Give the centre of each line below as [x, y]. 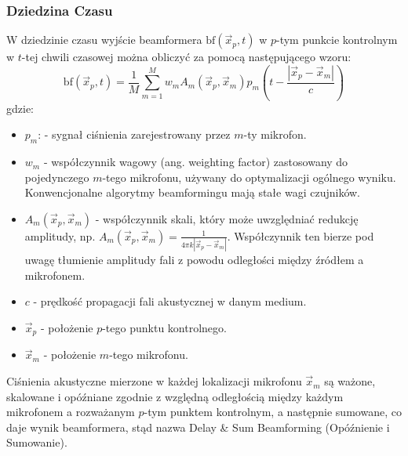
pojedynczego [57, 177]
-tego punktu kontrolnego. [164, 328]
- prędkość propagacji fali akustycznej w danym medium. [170, 301]
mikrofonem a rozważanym [71, 412]
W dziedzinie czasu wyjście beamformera [104, 40]
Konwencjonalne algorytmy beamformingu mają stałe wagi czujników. [192, 192]
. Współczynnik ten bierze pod [301, 235]
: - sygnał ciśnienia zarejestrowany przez [134, 134]
